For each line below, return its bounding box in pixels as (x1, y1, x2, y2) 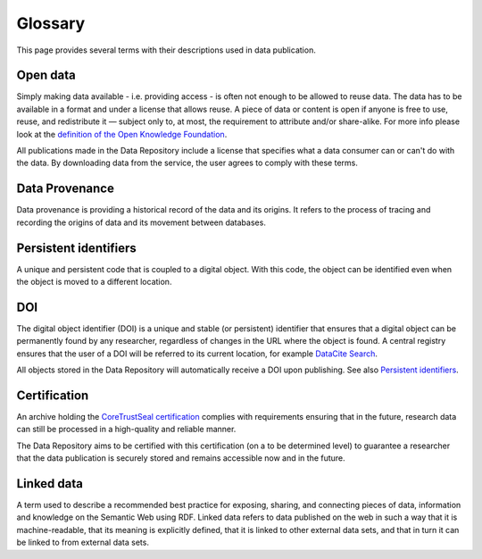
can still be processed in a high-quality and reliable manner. (16, 424, 237, 435)
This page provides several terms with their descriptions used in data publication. (16, 45, 316, 55)
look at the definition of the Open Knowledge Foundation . (16, 129, 228, 139)
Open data (16, 68, 76, 83)
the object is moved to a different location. (16, 277, 172, 287)
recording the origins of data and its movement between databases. (16, 217, 267, 228)
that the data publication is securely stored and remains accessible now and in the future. (16, 453, 345, 463)
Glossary (16, 13, 86, 33)
